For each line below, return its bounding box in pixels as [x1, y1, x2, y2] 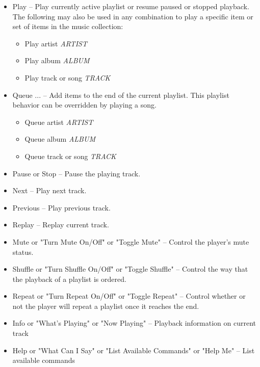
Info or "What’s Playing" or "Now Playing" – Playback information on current [12, 318, 256, 328]
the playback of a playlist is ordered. [12, 273, 126, 284]
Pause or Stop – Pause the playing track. [12, 168, 141, 178]
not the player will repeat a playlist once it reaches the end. [12, 300, 199, 311]
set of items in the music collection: [12, 21, 123, 32]
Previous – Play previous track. [12, 202, 111, 213]
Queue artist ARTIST [24, 116, 93, 127]
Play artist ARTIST [24, 38, 87, 48]
